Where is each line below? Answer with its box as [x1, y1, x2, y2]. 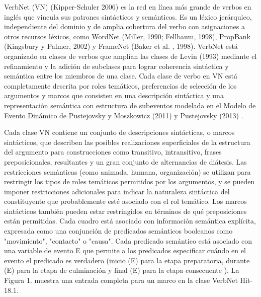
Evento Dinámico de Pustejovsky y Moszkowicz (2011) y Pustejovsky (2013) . [4, 110, 243, 120]
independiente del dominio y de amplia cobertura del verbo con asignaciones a [4, 21, 245, 32]
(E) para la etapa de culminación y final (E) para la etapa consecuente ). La [4, 265, 239, 275]
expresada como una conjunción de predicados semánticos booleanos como [4, 226, 233, 236]
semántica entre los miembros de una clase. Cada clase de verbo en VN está [4, 70, 238, 81]
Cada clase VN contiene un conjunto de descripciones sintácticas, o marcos [4, 127, 235, 137]
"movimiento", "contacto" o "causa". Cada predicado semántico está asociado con [4, 235, 252, 246]
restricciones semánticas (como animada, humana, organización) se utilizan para [4, 166, 251, 177]
